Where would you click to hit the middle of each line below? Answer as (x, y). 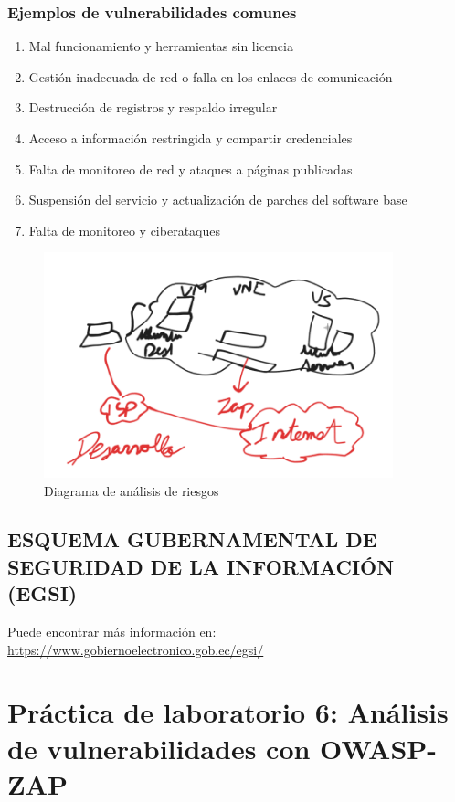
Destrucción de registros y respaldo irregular (153, 107)
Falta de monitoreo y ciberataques (124, 230)
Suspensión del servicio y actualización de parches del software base (218, 200)
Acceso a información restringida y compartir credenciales (190, 138)
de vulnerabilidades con (159, 748)
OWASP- (379, 748)
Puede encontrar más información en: (112, 632)
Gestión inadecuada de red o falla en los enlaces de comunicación (211, 76)
